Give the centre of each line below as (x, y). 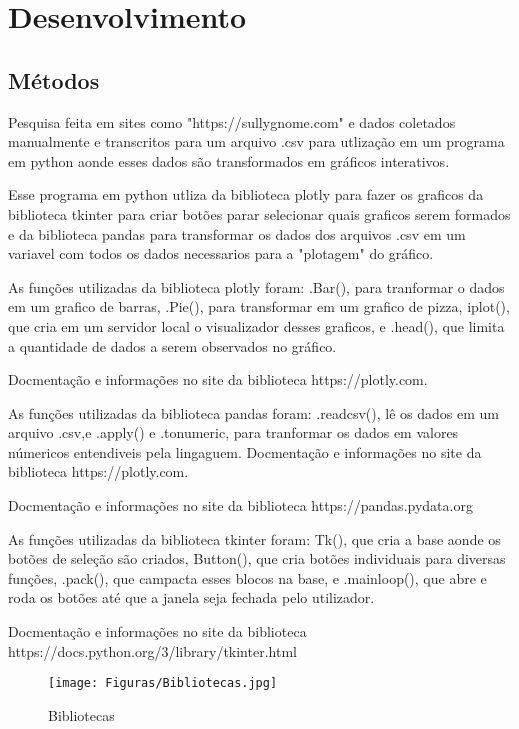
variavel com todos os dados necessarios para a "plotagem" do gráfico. (221, 253)
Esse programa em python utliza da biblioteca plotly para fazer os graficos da (246, 194)
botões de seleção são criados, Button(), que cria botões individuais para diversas (257, 558)
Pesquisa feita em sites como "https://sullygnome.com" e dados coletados (232, 121)
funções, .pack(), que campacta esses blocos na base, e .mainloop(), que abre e (247, 577)
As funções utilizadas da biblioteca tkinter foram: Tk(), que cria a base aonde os (254, 538)
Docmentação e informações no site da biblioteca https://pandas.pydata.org (240, 505)
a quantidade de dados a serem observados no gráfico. (172, 345)
